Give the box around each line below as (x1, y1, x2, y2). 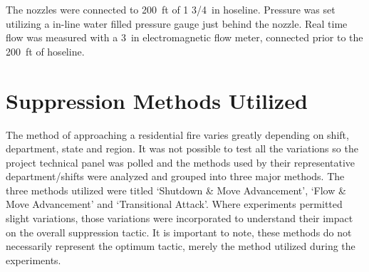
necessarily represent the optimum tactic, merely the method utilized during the (6, 239, 355, 253)
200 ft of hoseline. (6, 43, 85, 58)
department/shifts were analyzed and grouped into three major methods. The (6, 169, 345, 184)
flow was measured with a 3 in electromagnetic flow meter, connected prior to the (6, 30, 363, 45)
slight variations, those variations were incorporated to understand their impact (6, 211, 353, 226)
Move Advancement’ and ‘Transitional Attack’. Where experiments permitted (6, 197, 343, 211)
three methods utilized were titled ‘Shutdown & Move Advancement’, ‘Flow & (6, 182, 346, 197)
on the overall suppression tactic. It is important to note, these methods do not (6, 224, 352, 239)
